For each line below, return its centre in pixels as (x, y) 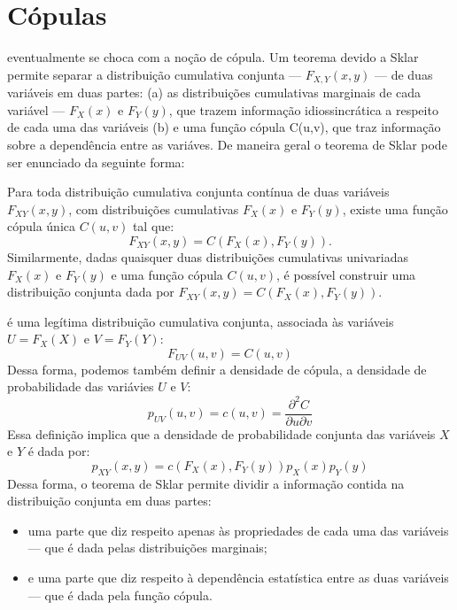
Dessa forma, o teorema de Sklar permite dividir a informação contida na (206, 483)
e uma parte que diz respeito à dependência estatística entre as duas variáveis (238, 577)
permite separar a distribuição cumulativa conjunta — (155, 74)
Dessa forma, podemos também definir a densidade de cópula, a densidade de (217, 369)
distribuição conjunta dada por (91, 292)
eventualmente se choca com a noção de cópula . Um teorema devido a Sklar (213, 57)
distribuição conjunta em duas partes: (109, 501)
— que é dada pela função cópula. (120, 595)
